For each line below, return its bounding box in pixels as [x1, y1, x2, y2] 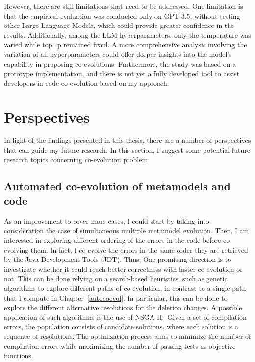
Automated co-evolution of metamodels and [4, 178, 231, 193]
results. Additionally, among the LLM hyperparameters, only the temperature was [4, 29, 251, 40]
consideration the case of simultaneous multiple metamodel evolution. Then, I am [4, 225, 249, 235]
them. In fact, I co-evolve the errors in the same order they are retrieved [30, 244, 248, 255]
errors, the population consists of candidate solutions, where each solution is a [4, 321, 238, 332]
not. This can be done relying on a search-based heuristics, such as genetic [4, 273, 228, 284]
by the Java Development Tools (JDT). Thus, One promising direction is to [4, 254, 231, 264]
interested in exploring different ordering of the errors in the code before [4, 235, 221, 245]
